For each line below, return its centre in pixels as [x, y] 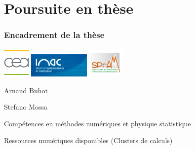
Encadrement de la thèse [54, 35]
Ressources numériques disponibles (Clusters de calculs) [88, 140]
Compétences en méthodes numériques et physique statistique [97, 124]
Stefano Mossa [26, 107]
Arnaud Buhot [26, 90]
